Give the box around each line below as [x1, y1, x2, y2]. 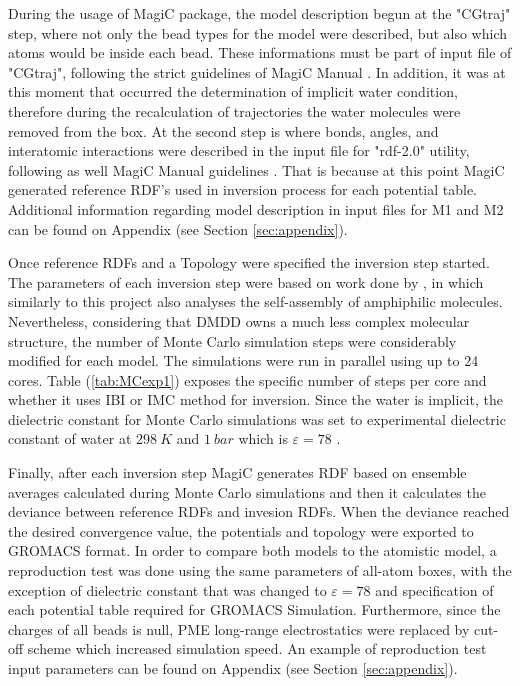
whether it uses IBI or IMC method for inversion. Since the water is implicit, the [8, 389, 503, 410]
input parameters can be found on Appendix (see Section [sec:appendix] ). [8, 658, 458, 678]
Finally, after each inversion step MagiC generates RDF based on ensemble [8, 462, 467, 483]
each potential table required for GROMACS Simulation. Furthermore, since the [8, 599, 501, 620]
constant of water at [8, 428, 132, 449]
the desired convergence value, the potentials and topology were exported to [8, 520, 474, 541]
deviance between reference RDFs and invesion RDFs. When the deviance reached [8, 501, 510, 522]
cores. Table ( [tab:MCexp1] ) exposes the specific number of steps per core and [8, 369, 487, 390]
